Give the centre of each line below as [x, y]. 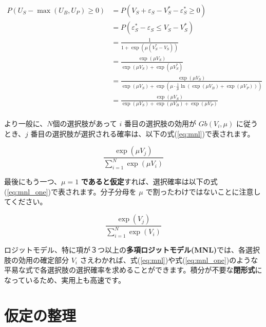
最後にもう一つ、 [33, 181]
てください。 [26, 201]
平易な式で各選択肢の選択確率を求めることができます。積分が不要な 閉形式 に [133, 270]
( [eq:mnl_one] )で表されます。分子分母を [70, 191]
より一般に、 [26, 123]
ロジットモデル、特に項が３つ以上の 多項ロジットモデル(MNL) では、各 [125, 250]
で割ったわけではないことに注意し [203, 191]
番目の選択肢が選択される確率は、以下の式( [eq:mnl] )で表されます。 [142, 133]
